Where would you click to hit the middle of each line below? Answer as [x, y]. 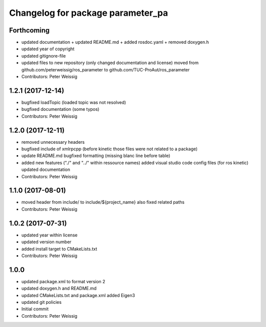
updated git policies [41, 302]
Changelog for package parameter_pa [89, 13]
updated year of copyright [48, 49]
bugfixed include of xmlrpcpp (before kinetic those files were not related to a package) [110, 149]
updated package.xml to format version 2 [63, 281]
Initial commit [35, 309]
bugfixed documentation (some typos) [60, 109]
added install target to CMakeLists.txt [59, 249]
